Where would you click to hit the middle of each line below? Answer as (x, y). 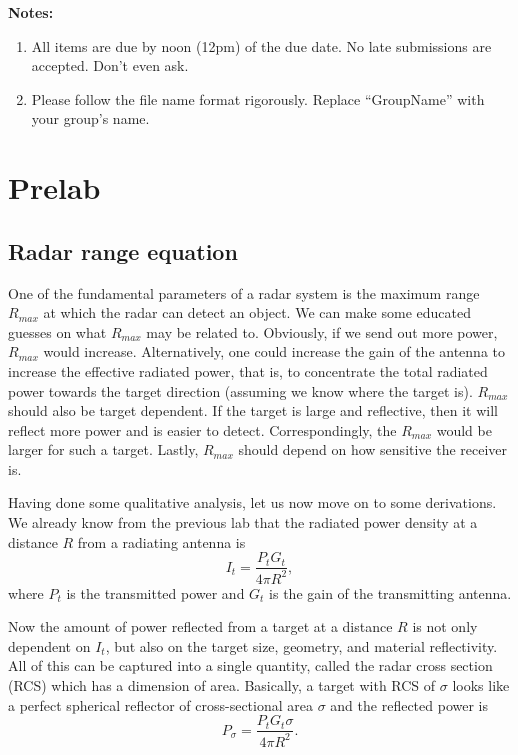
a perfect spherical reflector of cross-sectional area (161, 704)
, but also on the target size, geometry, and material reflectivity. (301, 645)
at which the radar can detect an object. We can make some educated (257, 312)
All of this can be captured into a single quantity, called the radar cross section (250, 665)
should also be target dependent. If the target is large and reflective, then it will (253, 410)
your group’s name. (90, 118)
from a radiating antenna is (161, 541)
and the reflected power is (409, 704)
